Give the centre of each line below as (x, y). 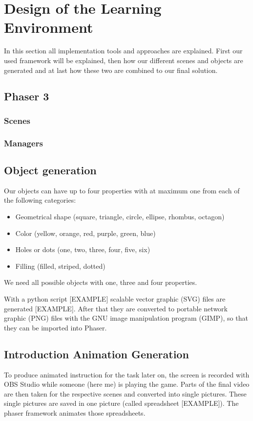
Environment (49, 27)
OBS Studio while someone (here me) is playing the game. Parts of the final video (127, 384)
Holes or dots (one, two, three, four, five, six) (83, 249)
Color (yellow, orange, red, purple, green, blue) (85, 233)
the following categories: (40, 200)
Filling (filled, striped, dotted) (60, 266)
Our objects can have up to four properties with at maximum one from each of (122, 190)
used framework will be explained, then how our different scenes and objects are (124, 60)
